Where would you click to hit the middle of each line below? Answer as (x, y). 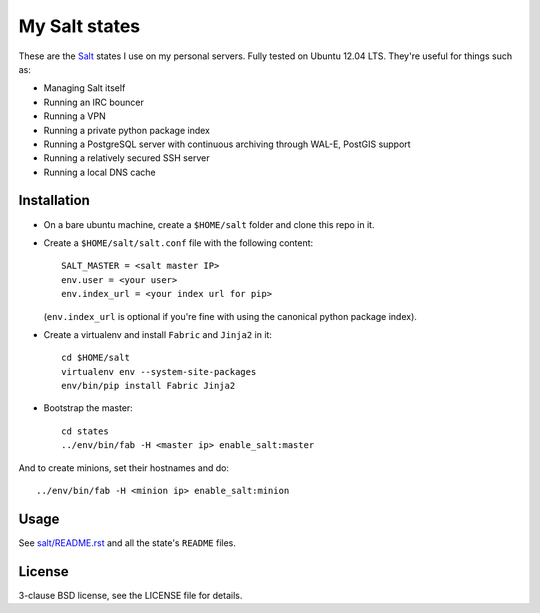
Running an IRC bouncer (93, 102)
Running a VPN (74, 116)
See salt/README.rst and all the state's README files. (127, 542)
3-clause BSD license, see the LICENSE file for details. (130, 595)
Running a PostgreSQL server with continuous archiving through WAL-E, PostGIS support (227, 144)
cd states (85, 431)
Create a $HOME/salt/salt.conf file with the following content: (178, 242)
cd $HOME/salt (95, 358)
